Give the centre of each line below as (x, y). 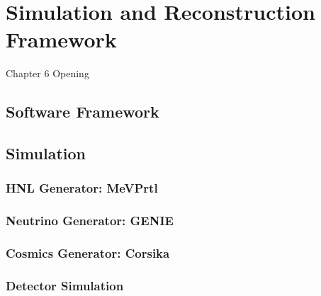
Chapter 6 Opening (47, 73)
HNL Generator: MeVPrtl (82, 188)
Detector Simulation (65, 285)
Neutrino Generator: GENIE (90, 221)
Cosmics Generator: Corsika (88, 253)
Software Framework (83, 112)
